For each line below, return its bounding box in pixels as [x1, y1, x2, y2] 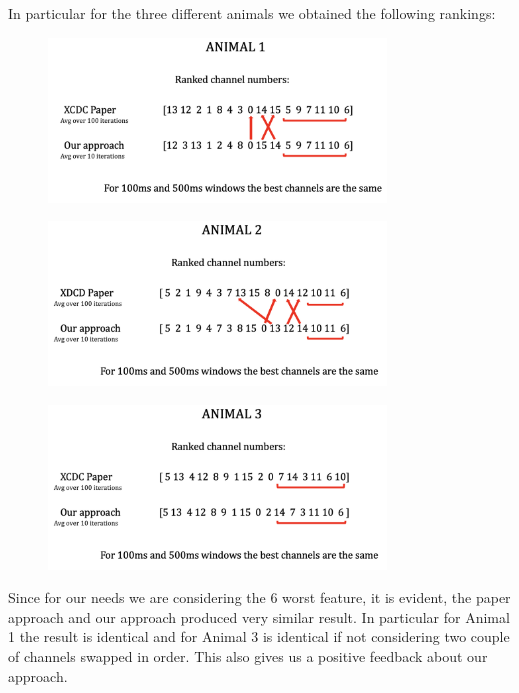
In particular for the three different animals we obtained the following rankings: [8, 3, 496, 23]
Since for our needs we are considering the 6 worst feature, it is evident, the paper [8, 587, 511, 608]
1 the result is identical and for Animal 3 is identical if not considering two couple [8, 626, 510, 647]
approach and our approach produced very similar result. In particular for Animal [8, 606, 510, 627]
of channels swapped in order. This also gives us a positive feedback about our [8, 646, 488, 667]
